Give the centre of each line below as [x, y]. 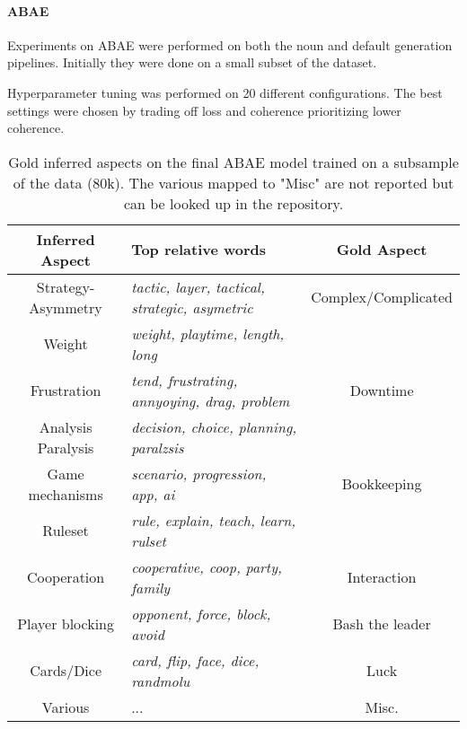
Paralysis [66, 447]
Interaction [382, 577]
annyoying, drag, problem [211, 400]
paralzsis [158, 447]
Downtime [382, 391]
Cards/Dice [66, 671]
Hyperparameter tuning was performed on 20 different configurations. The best [225, 92]
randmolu [161, 681]
